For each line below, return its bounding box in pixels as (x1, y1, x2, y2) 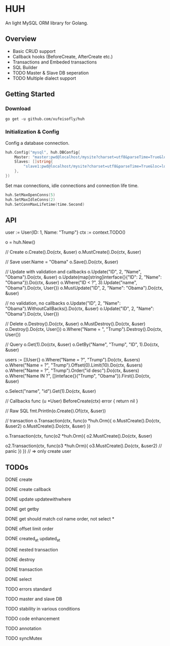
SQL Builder (12, 64, 38, 70)
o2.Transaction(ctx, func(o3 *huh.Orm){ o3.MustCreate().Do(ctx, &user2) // (5, 443, 162, 449)
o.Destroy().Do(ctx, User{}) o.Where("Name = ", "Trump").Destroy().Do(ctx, (5, 326, 163, 332)
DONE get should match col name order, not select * (5, 516, 115, 522)
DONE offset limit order (5, 526, 54, 532)
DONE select (5, 576, 32, 582)
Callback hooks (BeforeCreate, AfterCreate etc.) (12, 53, 113, 59)
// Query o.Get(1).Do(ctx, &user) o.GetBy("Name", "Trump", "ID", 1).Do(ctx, (5, 342, 159, 348)
